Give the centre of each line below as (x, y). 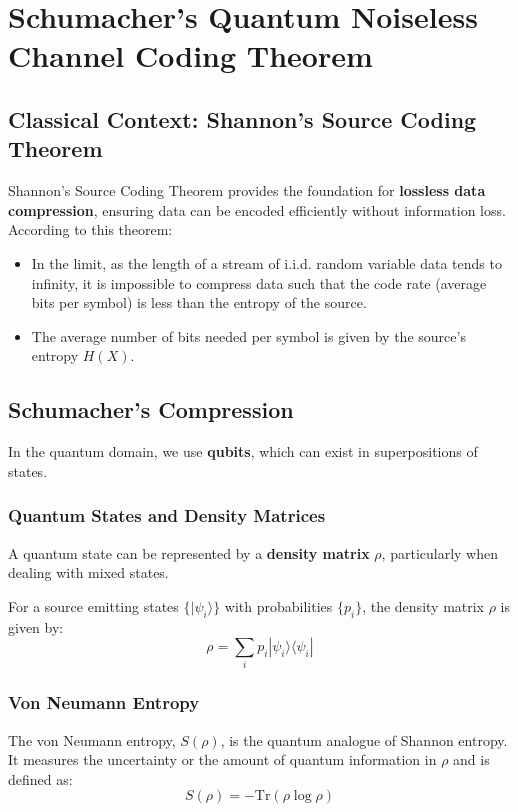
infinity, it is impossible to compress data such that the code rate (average (259, 282)
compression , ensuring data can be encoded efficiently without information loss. (257, 209)
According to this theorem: (90, 229)
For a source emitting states (93, 605)
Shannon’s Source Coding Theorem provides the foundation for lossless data (247, 190)
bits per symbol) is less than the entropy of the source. (199, 302)
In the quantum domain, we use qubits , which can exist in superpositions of (243, 451)
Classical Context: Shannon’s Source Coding (242, 118)
